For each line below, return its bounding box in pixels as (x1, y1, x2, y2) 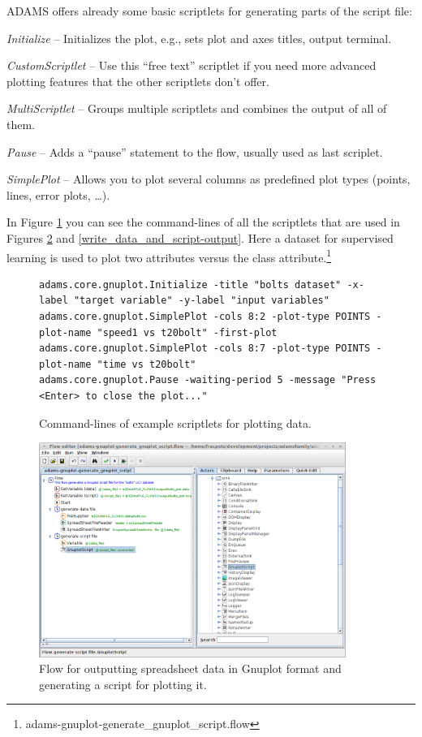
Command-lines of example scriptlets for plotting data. (39, 414, 312, 431)
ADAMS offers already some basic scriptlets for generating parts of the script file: (6, 2, 412, 19)
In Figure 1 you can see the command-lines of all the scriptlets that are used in (6, 213, 400, 231)
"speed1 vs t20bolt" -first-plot (97, 326, 278, 338)
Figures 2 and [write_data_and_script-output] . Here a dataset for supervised (6, 229, 394, 246)
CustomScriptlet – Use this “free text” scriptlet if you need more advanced (6, 57, 377, 74)
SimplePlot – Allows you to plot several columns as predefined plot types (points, (6, 170, 411, 187)
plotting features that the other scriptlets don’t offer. (6, 72, 269, 89)
